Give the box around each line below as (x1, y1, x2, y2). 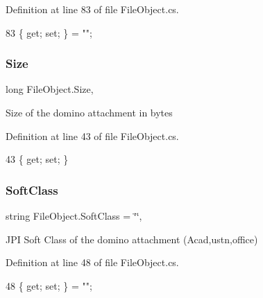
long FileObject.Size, (6, 82, 94, 96)
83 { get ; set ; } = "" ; (6, 25, 92, 40)
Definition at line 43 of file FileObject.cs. (6, 128, 179, 143)
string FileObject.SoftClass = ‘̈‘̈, (6, 209, 142, 222)
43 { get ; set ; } (6, 152, 69, 166)
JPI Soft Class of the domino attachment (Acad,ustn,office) (6, 231, 258, 246)
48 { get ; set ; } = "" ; (6, 278, 92, 292)
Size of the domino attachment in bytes (6, 105, 173, 119)
